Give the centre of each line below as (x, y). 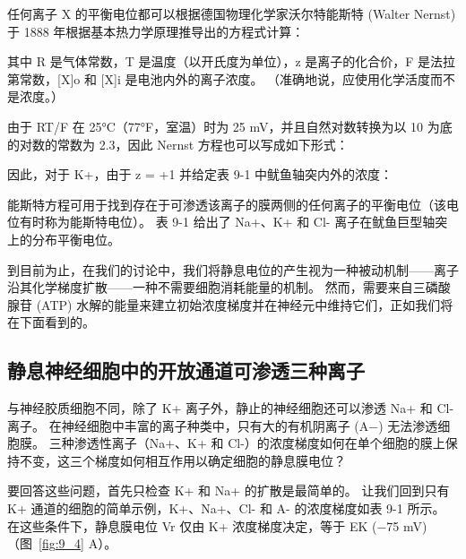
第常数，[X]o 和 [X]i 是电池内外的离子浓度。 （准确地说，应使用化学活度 (219, 78)
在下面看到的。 (51, 322)
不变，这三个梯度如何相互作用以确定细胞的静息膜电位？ (182, 460)
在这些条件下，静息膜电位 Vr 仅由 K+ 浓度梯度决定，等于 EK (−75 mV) (217, 525)
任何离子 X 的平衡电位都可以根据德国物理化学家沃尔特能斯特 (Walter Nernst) (232, 13)
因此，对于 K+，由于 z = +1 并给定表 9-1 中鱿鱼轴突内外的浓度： (200, 174)
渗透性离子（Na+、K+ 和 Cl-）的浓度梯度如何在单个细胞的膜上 (259, 443)
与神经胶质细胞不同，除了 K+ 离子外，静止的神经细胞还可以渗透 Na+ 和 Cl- (231, 408)
